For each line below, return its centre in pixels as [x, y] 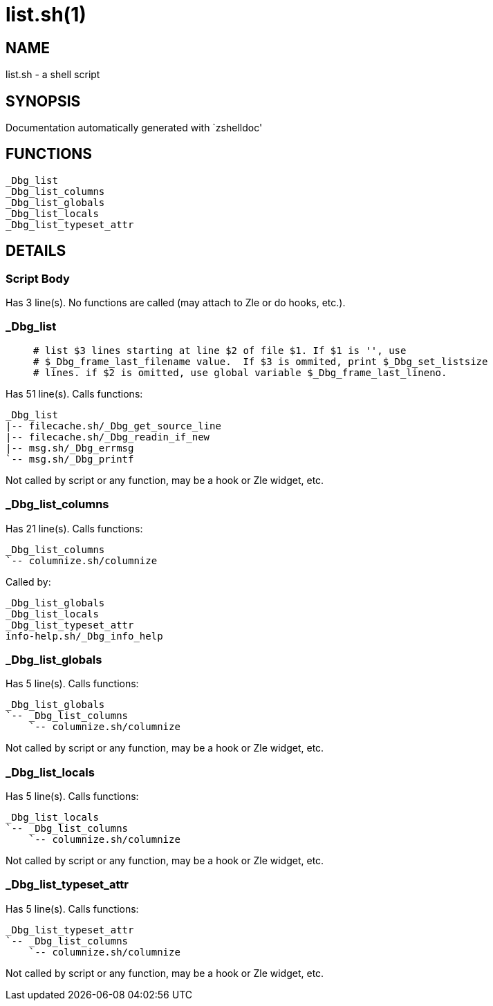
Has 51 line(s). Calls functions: [74, 393]
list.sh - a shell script [53, 75]
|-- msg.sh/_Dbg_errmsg [70, 448]
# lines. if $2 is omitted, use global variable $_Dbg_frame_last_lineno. [240, 372]
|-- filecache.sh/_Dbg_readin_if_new [108, 437]
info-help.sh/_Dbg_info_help [84, 636]
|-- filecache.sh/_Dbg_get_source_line [113, 426]
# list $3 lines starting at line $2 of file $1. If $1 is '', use [220, 350]
